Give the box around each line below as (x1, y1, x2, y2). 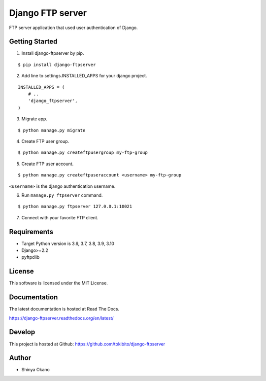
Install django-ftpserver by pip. (21, 50, 84, 56)
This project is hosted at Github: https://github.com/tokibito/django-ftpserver (9, 341, 166, 347)
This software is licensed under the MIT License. (9, 280, 108, 286)
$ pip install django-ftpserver (18, 62, 96, 68)
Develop (9, 328, 35, 336)
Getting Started (9, 37, 58, 46)
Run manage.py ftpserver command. (21, 192, 103, 198)
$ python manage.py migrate (18, 127, 86, 133)
